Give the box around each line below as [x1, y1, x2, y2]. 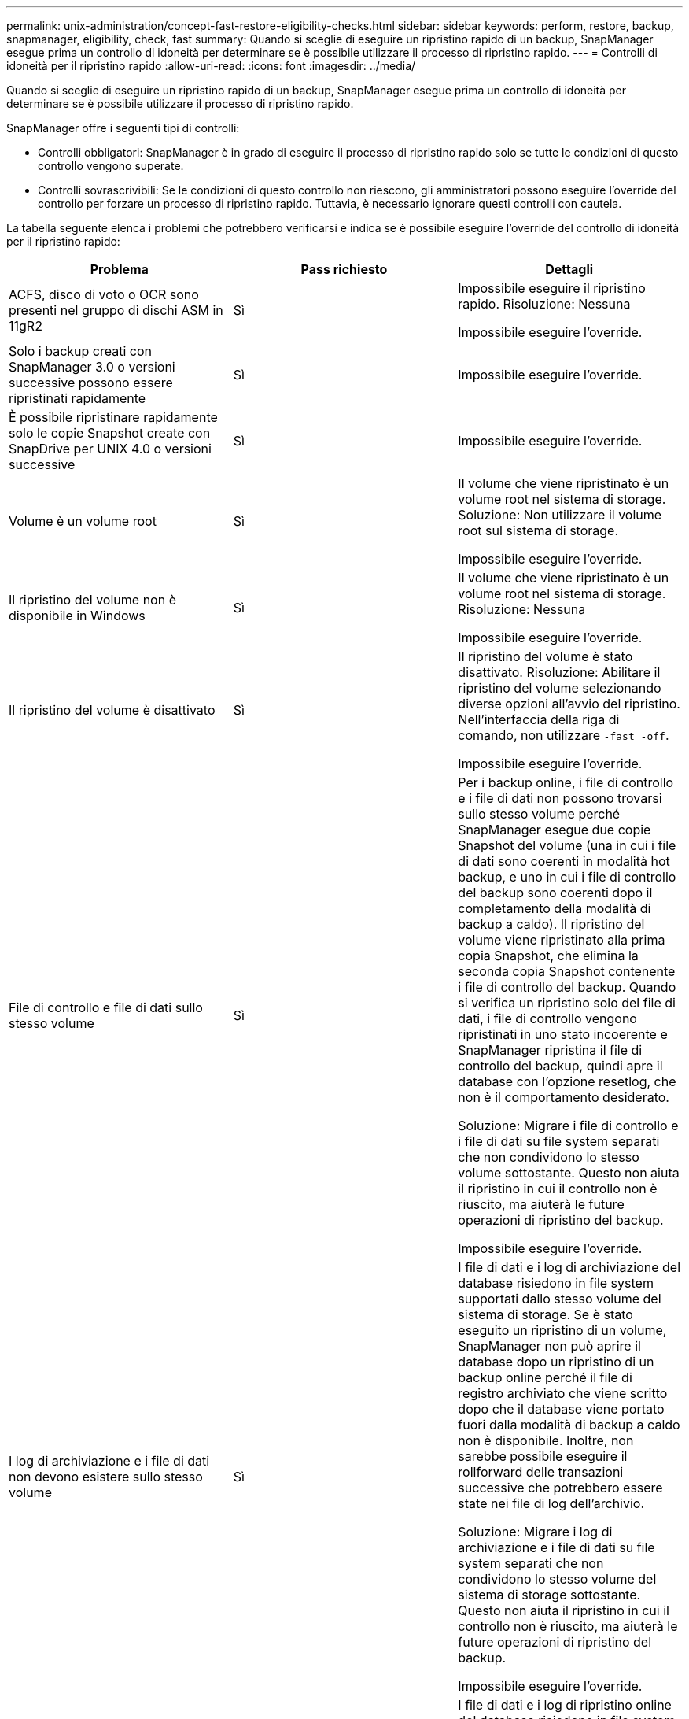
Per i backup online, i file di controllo [458, 774, 674, 790]
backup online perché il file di [458, 1370, 632, 1385]
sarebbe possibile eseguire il [458, 1448, 628, 1464]
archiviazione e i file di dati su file [458, 1540, 655, 1555]
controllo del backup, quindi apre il [458, 1058, 663, 1074]
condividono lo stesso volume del [458, 1571, 657, 1587]
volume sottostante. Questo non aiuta [458, 1165, 680, 1181]
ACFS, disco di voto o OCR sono [9, 286, 199, 302]
